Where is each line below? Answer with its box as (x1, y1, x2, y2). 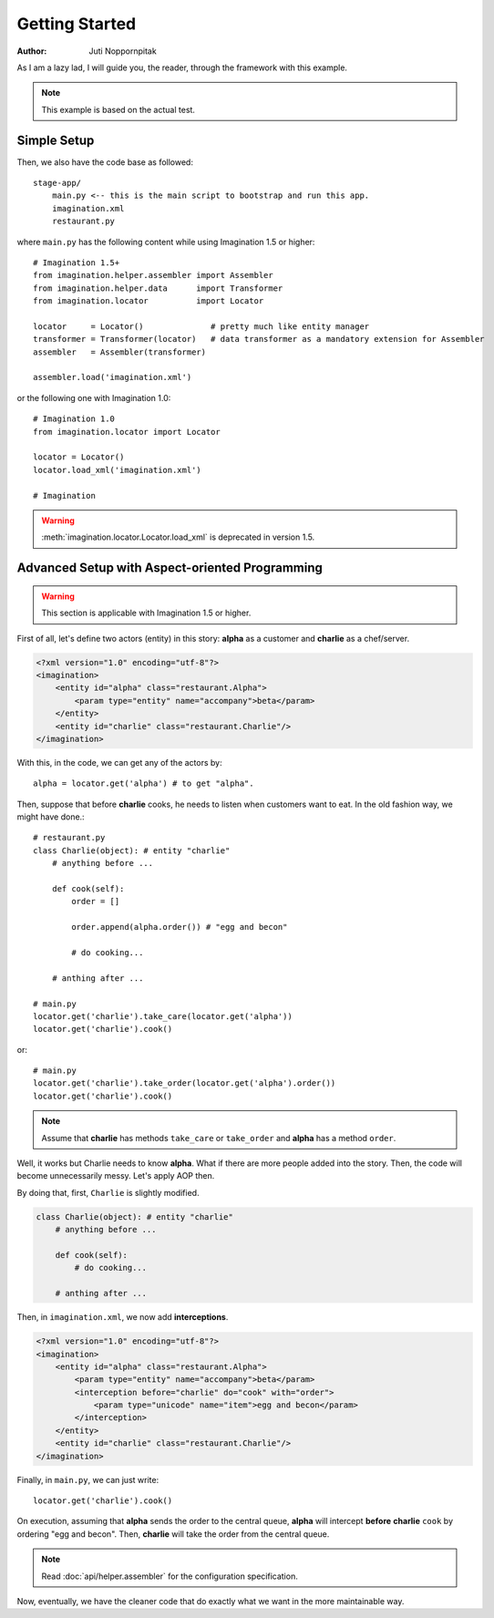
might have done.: (16, 811, 86, 822)
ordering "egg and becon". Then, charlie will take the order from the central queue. (16, 1528, 330, 1540)
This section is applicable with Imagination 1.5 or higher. (41, 607, 252, 619)
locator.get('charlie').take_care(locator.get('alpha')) (33, 1011, 293, 1021)
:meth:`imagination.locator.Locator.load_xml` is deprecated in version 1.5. (41, 531, 315, 542)
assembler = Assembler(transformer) (33, 346, 207, 357)
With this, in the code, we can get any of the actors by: (16, 757, 222, 768)
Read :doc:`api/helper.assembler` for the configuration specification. (41, 1571, 298, 1582)
